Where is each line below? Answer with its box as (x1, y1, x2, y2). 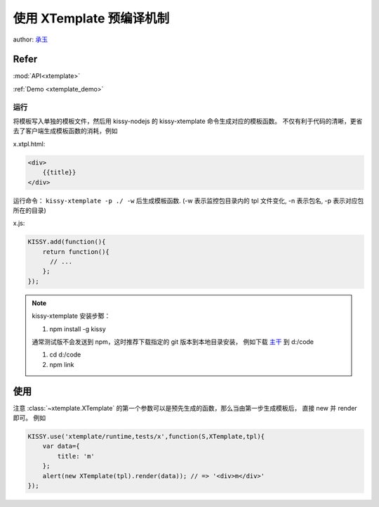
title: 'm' (57, 452, 95, 460)
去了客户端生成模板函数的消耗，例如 (13, 127, 118, 135)
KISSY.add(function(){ (27, 238, 106, 246)
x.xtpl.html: (13, 139, 46, 148)
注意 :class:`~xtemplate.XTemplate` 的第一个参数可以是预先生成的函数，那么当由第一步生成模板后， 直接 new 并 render (13, 404, 357, 412)
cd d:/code (49, 350, 81, 359)
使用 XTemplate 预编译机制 (13, 11, 170, 26)
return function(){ (42, 248, 110, 256)
